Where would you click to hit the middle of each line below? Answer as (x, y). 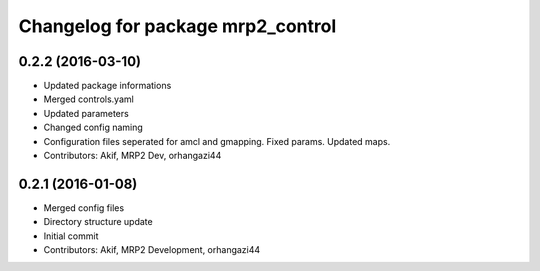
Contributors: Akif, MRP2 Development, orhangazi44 (152, 250)
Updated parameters (86, 113)
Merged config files (84, 207)
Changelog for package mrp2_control (177, 26)
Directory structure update (98, 222)
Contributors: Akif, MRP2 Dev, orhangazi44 (132, 156)
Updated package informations (107, 86)
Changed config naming (93, 127)
